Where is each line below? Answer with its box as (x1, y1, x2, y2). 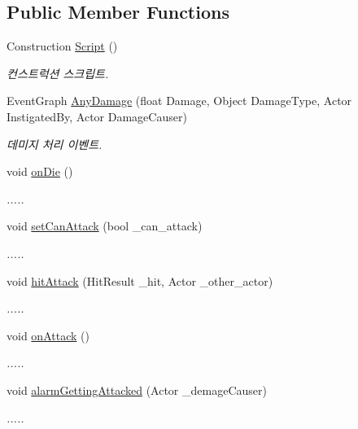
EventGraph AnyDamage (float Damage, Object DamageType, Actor (7, 92, 352, 109)
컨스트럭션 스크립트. (7, 64, 109, 81)
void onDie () (7, 163, 73, 180)
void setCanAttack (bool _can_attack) (7, 217, 203, 234)
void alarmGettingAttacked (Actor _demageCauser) (7, 381, 267, 398)
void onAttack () (7, 326, 89, 344)
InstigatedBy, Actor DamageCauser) (7, 107, 187, 125)
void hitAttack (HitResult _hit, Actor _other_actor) (7, 272, 273, 289)
